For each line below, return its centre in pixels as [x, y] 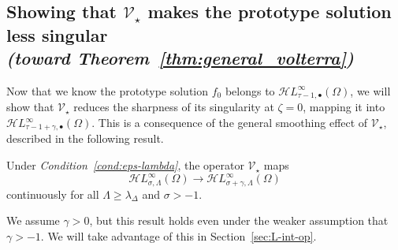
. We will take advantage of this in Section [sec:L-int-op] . [179, 235]
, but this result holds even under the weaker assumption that [239, 220]
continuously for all [53, 194]
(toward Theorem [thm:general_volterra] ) [180, 58]
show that [30, 107]
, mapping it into [344, 107]
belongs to [250, 90]
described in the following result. [85, 138]
